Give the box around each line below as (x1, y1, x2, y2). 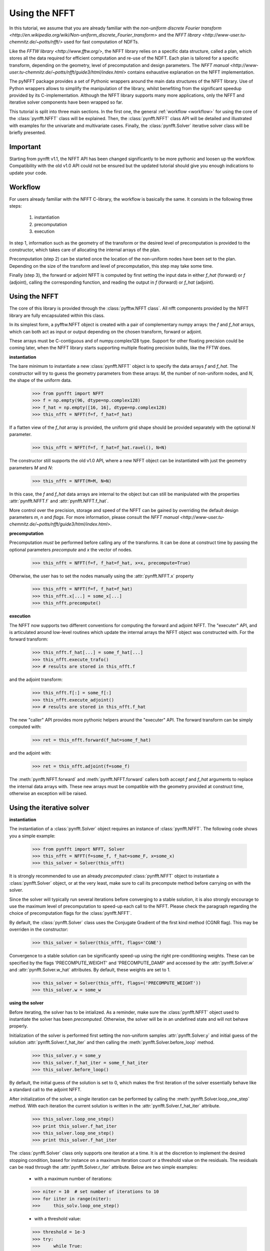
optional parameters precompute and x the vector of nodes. (9, 546, 132, 552)
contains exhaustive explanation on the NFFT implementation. (127, 69, 255, 75)
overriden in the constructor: (9, 926, 68, 933)
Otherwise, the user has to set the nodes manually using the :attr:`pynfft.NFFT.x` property (9, 573, 194, 579)
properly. (9, 1023, 28, 1029)
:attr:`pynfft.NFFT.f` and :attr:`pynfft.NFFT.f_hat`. (9, 498, 109, 504)
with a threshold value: (34, 1216, 81, 1222)
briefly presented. (9, 130, 46, 136)
